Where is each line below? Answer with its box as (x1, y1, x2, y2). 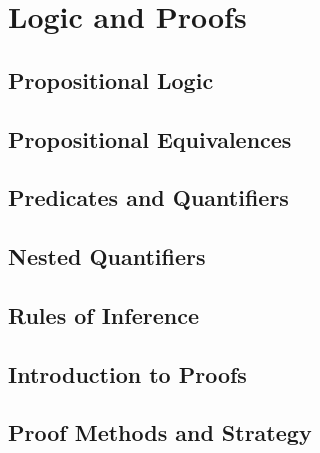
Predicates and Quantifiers (8, 182, 289, 213)
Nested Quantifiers (8, 241, 206, 272)
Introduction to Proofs (8, 358, 247, 389)
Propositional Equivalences (8, 123, 292, 154)
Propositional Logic (8, 64, 214, 95)
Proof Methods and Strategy (8, 417, 312, 448)
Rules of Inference (8, 299, 199, 330)
